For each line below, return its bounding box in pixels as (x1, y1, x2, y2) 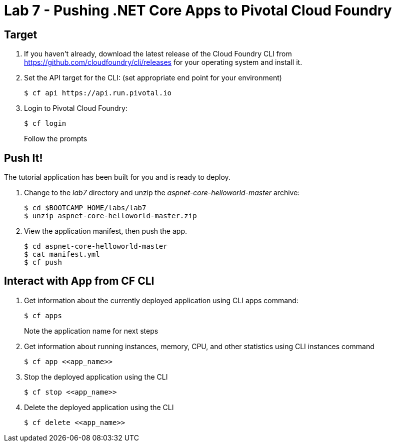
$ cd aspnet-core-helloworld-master (24, 242, 167, 251)
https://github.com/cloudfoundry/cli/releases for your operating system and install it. (24, 58, 302, 67)
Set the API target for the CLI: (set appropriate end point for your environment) (24, 73, 282, 82)
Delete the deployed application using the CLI (24, 403, 174, 412)
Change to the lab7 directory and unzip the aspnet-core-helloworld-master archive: (24, 188, 300, 197)
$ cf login (24, 119, 66, 128)
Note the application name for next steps (24, 326, 158, 335)
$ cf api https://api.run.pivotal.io (24, 89, 172, 97)
